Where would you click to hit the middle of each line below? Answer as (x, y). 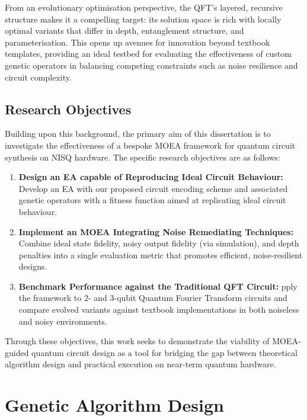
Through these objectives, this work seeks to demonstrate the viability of (137, 341)
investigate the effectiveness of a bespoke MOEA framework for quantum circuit (150, 145)
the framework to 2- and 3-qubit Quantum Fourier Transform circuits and (153, 298)
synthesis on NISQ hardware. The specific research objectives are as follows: (143, 157)
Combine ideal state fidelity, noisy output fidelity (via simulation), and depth (159, 243)
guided (17, 352)
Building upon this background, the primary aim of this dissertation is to (138, 134)
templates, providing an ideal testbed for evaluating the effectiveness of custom (148, 54)
